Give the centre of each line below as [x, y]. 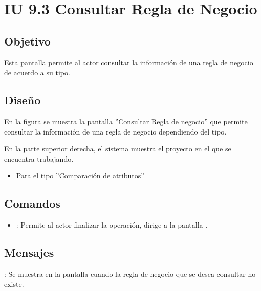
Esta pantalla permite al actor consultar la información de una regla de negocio [129, 62]
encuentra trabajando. [39, 158]
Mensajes [29, 252]
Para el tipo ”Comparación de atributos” [80, 176]
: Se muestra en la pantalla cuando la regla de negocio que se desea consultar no [130, 273]
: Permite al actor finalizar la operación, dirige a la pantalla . [112, 225]
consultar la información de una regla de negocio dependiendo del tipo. [115, 131]
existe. [14, 284]
